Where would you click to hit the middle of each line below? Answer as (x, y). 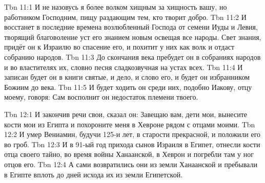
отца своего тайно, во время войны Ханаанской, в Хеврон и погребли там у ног (129, 154)
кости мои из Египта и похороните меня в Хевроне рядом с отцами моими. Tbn (130, 124)
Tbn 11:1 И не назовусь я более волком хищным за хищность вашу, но (116, 7)
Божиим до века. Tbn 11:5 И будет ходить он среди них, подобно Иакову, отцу (128, 87)
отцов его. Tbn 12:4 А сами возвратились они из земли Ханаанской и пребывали (131, 164)
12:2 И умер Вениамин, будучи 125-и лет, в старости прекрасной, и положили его (132, 134)
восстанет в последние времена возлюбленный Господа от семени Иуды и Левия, (131, 27)
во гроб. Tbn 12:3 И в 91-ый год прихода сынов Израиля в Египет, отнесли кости (132, 144)
